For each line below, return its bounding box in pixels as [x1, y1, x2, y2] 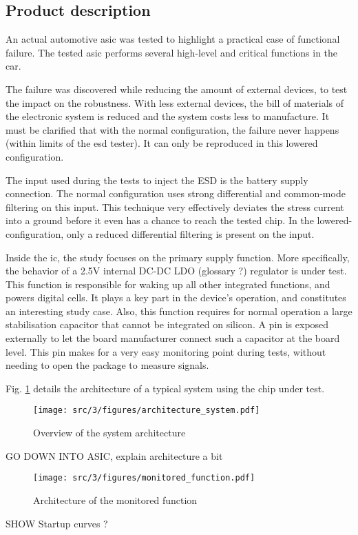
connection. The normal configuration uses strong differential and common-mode [6, 186, 346, 201]
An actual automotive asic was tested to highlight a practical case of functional [6, 32, 340, 46]
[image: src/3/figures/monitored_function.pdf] [33, 473, 255, 483]
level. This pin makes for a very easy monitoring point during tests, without [6, 344, 326, 359]
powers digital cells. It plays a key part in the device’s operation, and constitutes [6, 290, 346, 305]
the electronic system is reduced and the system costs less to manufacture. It [6, 109, 330, 123]
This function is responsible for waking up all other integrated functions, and [6, 276, 330, 291]
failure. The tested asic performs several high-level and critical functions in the [6, 45, 338, 59]
